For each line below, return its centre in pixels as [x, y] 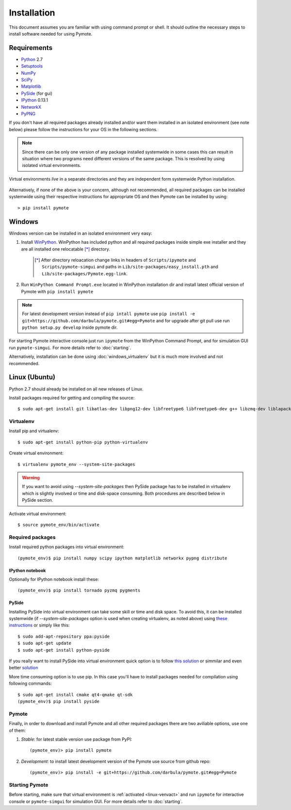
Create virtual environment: [36, 453]
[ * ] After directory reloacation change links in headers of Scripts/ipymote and [115, 260]
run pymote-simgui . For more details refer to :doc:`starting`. [70, 348]
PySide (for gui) [37, 93]
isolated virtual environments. [52, 166]
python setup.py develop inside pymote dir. [70, 327]
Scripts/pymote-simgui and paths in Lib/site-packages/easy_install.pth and [130, 267]
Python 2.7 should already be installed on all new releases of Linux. [76, 389]
